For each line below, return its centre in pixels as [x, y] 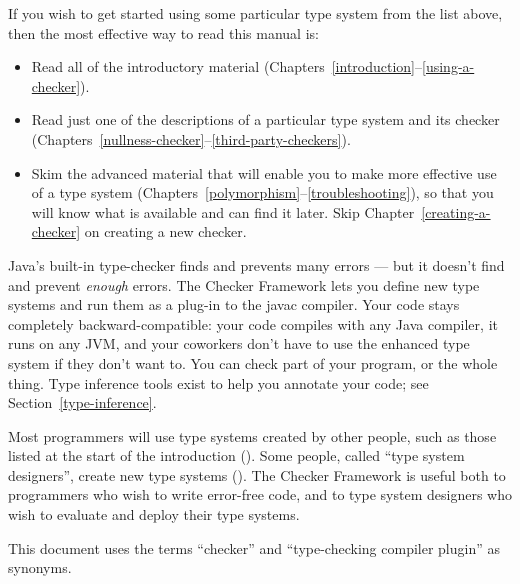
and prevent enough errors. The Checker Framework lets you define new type [244, 284]
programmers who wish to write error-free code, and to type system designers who [260, 494]
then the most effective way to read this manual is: [163, 32]
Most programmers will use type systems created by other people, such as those [252, 435]
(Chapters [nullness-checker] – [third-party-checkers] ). [191, 138]
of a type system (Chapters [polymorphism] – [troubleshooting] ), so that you [262, 192]
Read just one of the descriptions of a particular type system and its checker [265, 119]
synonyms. [40, 567]
